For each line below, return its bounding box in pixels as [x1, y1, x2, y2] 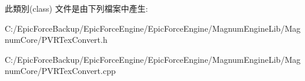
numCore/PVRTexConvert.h [5, 33, 108, 46]
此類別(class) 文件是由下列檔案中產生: [5, 2, 148, 14]
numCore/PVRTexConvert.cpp [5, 65, 116, 77]
